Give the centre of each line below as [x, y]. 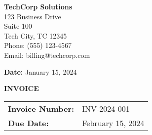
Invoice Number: [41, 108]
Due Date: [28, 123]
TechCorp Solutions [38, 6]
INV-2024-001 [106, 108]
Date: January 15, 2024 [40, 71]
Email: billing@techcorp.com [47, 55]
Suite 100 [18, 26]
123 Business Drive [33, 16]
